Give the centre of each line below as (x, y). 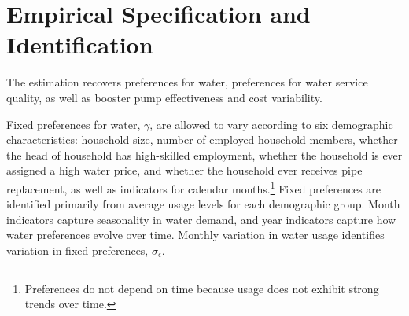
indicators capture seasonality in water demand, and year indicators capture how (201, 219)
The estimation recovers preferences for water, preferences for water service (187, 82)
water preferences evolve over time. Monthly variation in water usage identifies (195, 235)
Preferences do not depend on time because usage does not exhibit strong (202, 288)
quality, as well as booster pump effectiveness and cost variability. (164, 97)
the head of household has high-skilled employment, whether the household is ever (204, 154)
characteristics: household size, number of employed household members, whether (202, 140)
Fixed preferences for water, (74, 124)
